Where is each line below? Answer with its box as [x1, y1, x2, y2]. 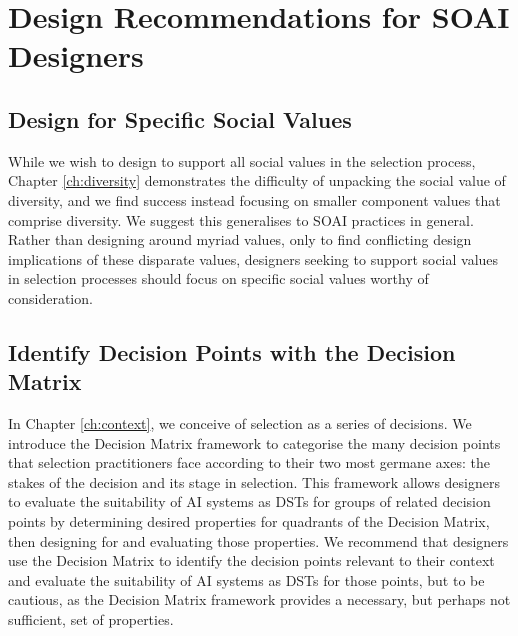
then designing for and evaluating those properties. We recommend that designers [8, 530, 509, 551]
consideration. [8, 287, 93, 308]
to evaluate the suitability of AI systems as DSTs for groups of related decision [8, 491, 491, 512]
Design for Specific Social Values [8, 103, 352, 134]
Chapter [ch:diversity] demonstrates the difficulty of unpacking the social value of [8, 170, 506, 191]
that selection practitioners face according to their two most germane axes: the [8, 452, 490, 473]
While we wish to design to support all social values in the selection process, [8, 150, 476, 171]
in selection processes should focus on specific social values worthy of [8, 268, 429, 289]
